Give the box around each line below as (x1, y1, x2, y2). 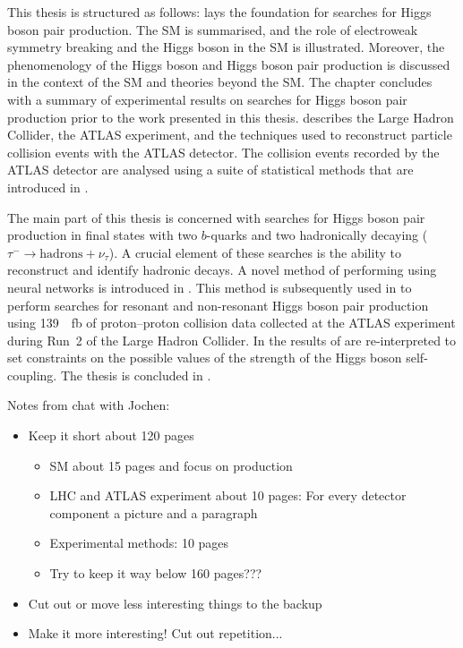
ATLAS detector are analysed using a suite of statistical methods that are (7, 160, 414, 179)
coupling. (7, 365, 57, 384)
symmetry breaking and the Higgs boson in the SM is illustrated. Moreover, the (7, 38, 445, 56)
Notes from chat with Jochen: (7, 396, 170, 414)
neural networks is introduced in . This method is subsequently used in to (7, 277, 412, 296)
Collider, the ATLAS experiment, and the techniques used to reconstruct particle (7, 125, 452, 144)
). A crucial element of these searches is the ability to (108, 243, 401, 261)
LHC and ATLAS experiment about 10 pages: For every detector (49, 486, 407, 505)
